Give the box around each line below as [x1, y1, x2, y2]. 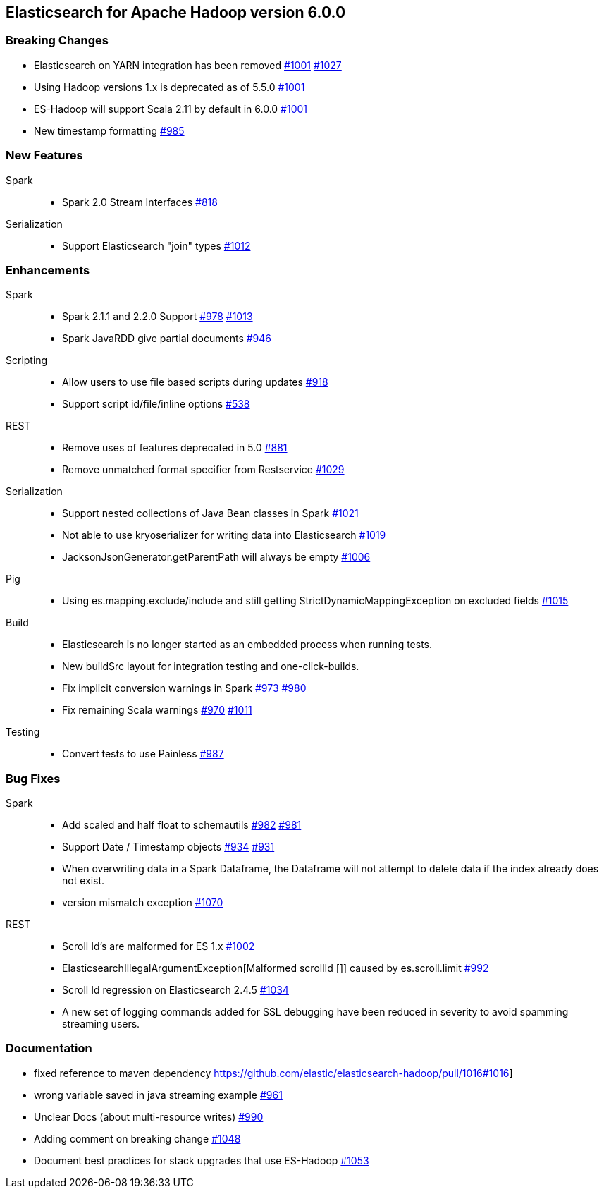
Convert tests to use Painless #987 [62, 748, 224, 760]
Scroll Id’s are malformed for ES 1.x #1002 [62, 940, 255, 953]
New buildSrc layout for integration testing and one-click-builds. [62, 660, 359, 673]
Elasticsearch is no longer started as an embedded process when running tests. [62, 638, 433, 651]
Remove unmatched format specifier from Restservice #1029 [62, 463, 345, 476]
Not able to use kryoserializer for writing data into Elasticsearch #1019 [62, 529, 386, 542]
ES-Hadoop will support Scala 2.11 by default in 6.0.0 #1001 [34, 102, 307, 115]
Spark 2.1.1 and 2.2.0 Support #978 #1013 [62, 310, 253, 323]
